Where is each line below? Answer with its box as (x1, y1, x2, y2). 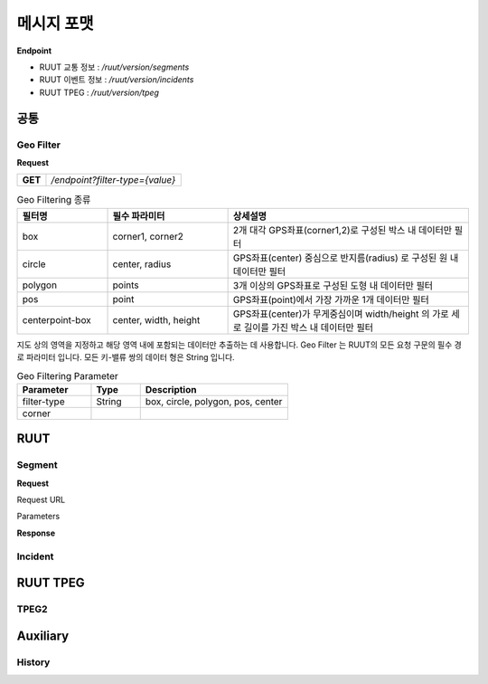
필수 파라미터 (112, 209, 165, 222)
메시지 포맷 (16, 14, 94, 33)
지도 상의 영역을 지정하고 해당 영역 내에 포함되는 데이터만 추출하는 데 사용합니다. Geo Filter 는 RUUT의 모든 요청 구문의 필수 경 (16, 339, 463, 350)
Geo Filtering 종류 (16, 194, 91, 206)
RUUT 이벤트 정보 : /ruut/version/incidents (39, 74, 194, 85)
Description (145, 383, 197, 395)
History (16, 656, 51, 669)
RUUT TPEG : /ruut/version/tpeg (39, 87, 160, 98)
